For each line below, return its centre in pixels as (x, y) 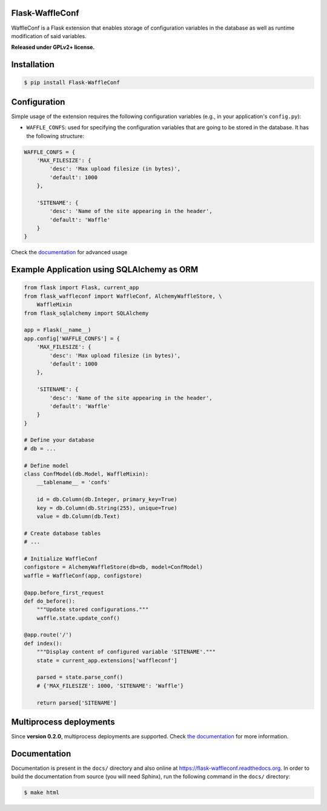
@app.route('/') (48, 635)
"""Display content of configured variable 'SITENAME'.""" (126, 652)
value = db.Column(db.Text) (78, 517)
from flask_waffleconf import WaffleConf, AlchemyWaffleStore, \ (123, 296)
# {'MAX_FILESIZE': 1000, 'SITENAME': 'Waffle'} (110, 686)
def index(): (43, 643)
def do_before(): (50, 601)
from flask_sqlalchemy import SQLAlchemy (86, 313)
